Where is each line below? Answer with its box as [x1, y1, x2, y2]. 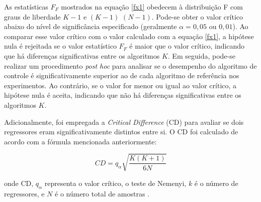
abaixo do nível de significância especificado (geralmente [4, 21, 177, 32]
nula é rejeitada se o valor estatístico [4, 41, 117, 51]
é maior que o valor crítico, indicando [129, 41, 245, 51]
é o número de [194, 177, 238, 188]
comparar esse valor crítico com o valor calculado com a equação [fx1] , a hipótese [4, 31, 254, 41]
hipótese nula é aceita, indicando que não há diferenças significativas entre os [4, 90, 241, 100]
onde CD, [4, 177, 34, 188]
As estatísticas [4, 2, 48, 12]
